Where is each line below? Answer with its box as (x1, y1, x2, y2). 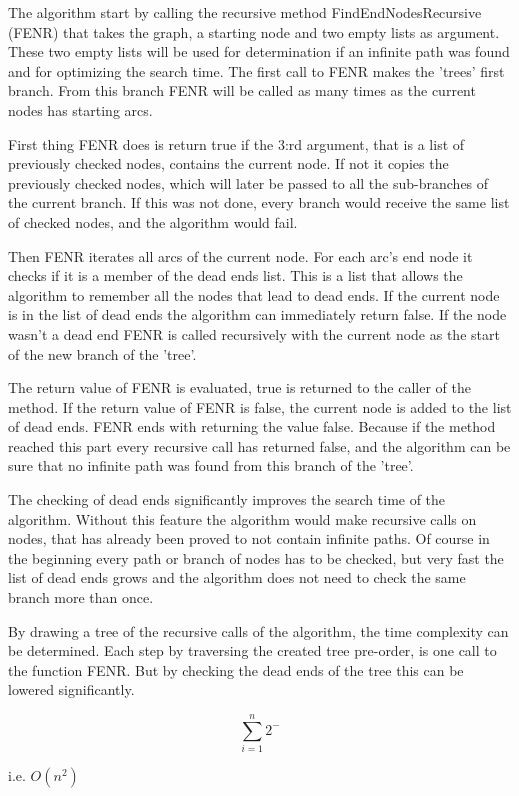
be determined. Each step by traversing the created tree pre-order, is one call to (8, 640, 497, 661)
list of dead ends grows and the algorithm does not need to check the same (8, 567, 466, 588)
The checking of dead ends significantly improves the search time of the (8, 489, 446, 510)
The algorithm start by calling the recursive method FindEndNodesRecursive (8, 2, 482, 22)
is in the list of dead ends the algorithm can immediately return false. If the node (8, 304, 507, 325)
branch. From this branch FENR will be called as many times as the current (8, 80, 476, 101)
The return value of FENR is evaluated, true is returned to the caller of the (8, 377, 471, 398)
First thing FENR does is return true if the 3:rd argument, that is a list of (8, 133, 465, 154)
